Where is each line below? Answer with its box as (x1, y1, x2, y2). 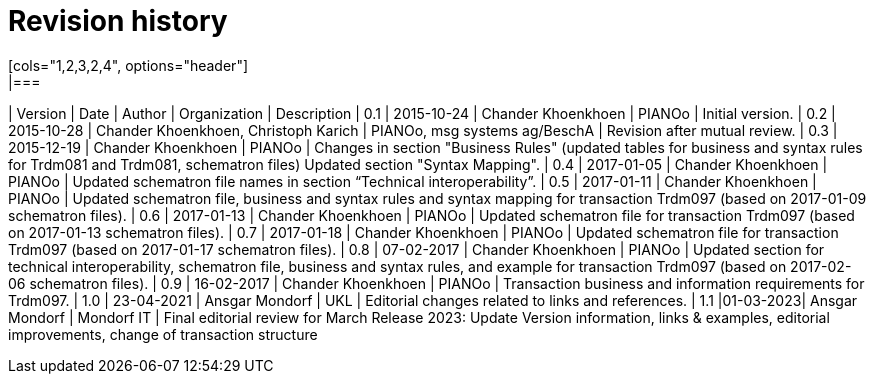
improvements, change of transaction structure (8, 325, 318, 343)
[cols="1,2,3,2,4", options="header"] (8, 56, 249, 74)
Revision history (8, 4, 228, 38)
